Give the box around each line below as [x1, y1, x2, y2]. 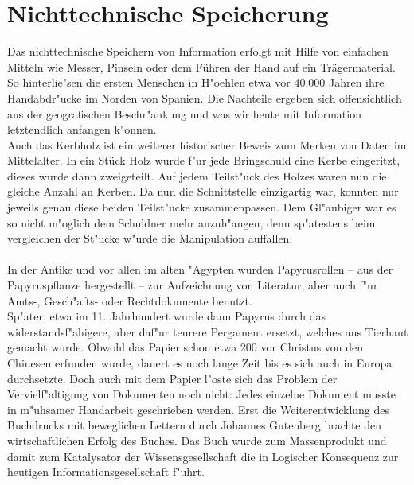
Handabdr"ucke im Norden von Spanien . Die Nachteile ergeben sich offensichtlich [7, 89, 402, 106]
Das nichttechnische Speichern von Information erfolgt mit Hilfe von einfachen [7, 43, 389, 60]
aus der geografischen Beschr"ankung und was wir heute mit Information [7, 105, 361, 122]
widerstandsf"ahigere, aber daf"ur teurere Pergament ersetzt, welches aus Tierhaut [7, 323, 408, 339]
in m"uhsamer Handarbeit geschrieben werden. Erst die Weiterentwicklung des [7, 401, 390, 417]
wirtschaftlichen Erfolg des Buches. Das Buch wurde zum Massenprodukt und [7, 432, 387, 448]
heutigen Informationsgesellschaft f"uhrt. [7, 464, 205, 480]
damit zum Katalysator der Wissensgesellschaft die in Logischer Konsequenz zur [7, 448, 399, 464]
